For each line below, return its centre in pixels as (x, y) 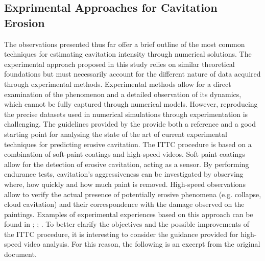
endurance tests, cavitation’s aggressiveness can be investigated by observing (124, 174)
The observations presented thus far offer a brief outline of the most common (125, 44)
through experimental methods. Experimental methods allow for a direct (118, 84)
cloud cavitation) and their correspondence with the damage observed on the (124, 204)
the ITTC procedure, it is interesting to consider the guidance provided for (121, 234)
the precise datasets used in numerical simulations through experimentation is (126, 114)
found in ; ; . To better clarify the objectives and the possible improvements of (127, 224)
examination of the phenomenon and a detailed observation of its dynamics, (123, 94)
